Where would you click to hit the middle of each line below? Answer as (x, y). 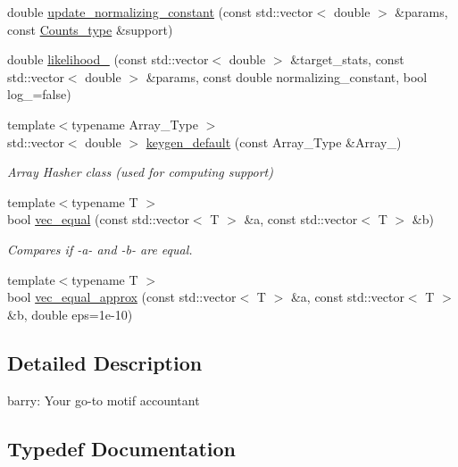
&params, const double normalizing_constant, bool (287, 76)
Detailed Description (105, 362)
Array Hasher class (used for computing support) (140, 172)
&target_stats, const (347, 59)
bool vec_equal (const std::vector (98, 219)
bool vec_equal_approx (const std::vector (122, 297)
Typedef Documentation (121, 448)
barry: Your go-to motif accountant (104, 400)
